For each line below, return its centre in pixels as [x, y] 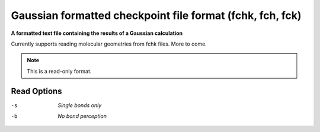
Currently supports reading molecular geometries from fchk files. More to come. [109, 44]
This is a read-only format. [59, 71]
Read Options [36, 91]
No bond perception [82, 116]
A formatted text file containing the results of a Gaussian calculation [97, 33]
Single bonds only [80, 105]
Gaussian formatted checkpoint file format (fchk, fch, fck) [156, 15]
